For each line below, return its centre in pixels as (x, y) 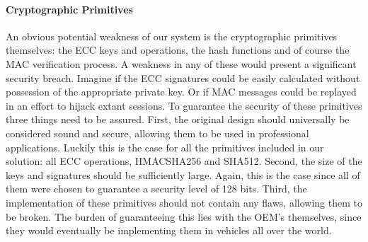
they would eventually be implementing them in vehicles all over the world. (169, 230)
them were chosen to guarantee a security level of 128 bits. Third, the (156, 189)
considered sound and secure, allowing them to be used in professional (157, 133)
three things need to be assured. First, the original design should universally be (178, 119)
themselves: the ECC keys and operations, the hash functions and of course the (178, 50)
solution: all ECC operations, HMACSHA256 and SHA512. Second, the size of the (184, 161)
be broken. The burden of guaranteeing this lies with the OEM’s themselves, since (184, 216)
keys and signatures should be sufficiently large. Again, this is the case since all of (183, 174)
